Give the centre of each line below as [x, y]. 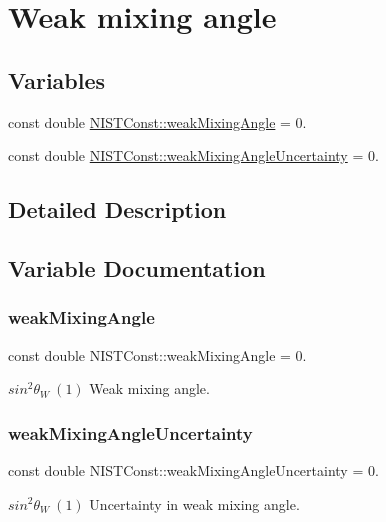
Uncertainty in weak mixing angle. [194, 503]
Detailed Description [117, 209]
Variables [57, 79]
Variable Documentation [137, 267]
